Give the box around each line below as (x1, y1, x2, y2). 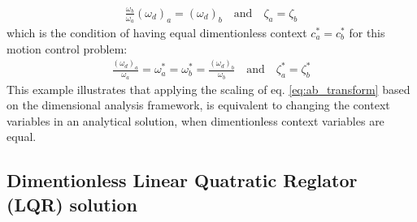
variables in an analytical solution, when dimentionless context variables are (7, 112, 384, 129)
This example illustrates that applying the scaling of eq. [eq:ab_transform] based (7, 80, 410, 97)
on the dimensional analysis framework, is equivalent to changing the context (7, 96, 390, 113)
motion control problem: (7, 40, 128, 57)
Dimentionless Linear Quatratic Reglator (7, 168, 358, 193)
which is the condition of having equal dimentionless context (7, 23, 307, 41)
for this (349, 23, 385, 41)
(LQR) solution (7, 191, 137, 216)
